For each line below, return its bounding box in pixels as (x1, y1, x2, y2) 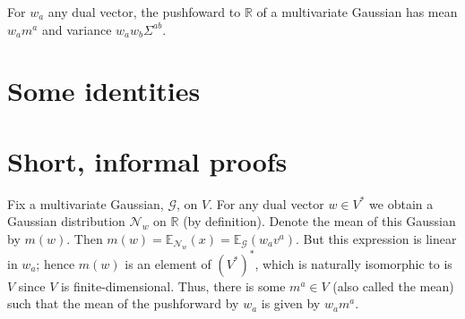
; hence (36, 254, 75, 273)
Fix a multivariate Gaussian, (7, 194, 164, 213)
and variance (41, 20, 112, 38)
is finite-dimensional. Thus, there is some (60, 276, 286, 295)
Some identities (7, 72, 201, 109)
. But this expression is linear (296, 229, 457, 248)
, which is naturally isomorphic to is (254, 254, 452, 273)
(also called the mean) (332, 276, 454, 295)
